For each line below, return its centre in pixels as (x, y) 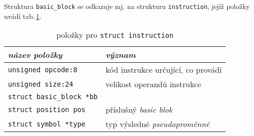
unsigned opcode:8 (43, 69)
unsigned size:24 (41, 84)
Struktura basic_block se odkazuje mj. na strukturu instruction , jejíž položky (127, 6)
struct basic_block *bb (53, 97)
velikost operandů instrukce (153, 84)
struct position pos (47, 109)
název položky (35, 55)
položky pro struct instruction (115, 35)
